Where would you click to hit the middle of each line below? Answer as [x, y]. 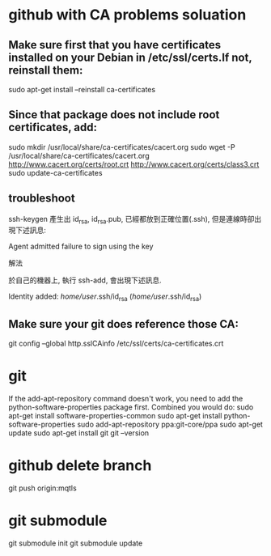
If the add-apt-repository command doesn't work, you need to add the [126, 398]
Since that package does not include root [114, 115]
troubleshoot [42, 199]
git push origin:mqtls [42, 488]
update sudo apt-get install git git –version [79, 433]
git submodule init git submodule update [76, 543]
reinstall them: [46, 70]
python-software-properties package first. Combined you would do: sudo [131, 407]
